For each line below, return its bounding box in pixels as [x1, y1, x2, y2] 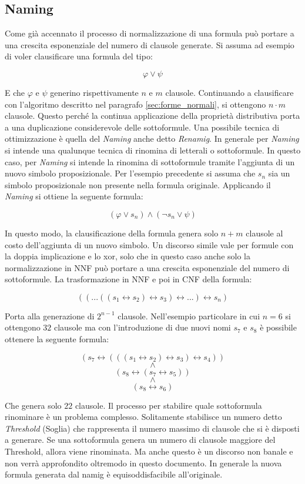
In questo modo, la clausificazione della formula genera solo [5, 226, 219, 239]
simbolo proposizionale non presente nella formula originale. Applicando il [5, 178, 271, 191]
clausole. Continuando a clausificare [165, 86, 294, 98]
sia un [268, 167, 290, 179]
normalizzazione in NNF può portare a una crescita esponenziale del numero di [5, 261, 290, 273]
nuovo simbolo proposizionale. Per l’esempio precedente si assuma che [5, 167, 256, 179]
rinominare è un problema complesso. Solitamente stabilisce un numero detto [5, 410, 282, 423]
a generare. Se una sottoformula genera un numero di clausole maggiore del [5, 433, 276, 446]
